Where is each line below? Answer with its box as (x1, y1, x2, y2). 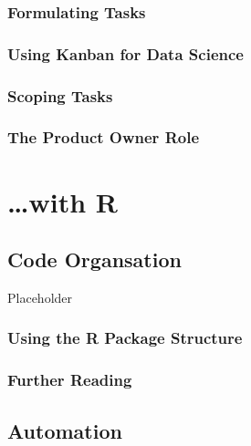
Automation (7, 416, 122, 444)
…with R (7, 182, 118, 220)
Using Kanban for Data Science (7, 42, 244, 65)
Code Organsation (7, 245, 182, 274)
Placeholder (7, 287, 73, 306)
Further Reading (7, 368, 132, 391)
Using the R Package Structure (7, 327, 243, 349)
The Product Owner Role (7, 126, 200, 149)
